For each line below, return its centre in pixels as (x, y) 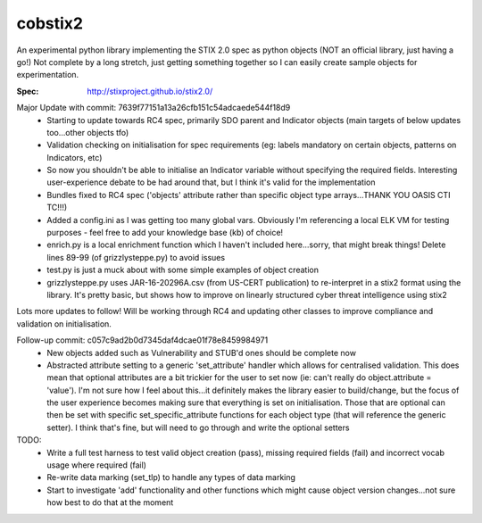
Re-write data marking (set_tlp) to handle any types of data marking (171, 477)
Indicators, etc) (75, 157)
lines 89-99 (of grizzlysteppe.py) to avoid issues (136, 257)
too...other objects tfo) (88, 132)
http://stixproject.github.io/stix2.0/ (150, 91)
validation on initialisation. (64, 324)
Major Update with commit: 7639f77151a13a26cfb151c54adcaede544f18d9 (154, 108)
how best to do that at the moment (110, 502)
